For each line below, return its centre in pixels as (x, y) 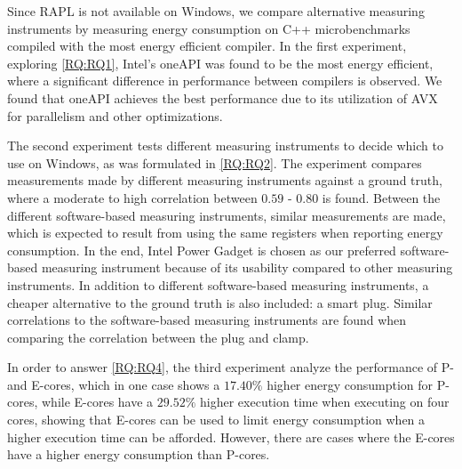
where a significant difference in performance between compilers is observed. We (225, 81)
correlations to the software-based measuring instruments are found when (207, 320)
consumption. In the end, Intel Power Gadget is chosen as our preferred (202, 250)
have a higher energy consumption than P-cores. (139, 454)
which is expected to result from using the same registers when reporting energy (225, 233)
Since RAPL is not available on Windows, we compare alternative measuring (216, 11)
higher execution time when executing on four (325, 402)
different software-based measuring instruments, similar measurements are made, (227, 215)
